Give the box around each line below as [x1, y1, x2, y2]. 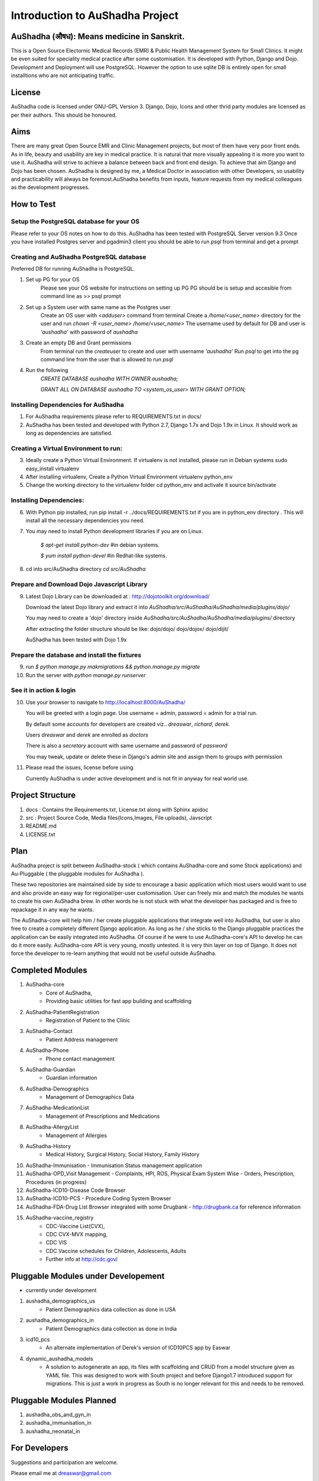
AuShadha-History [25, 1143, 71, 1150]
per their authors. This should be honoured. [11, 111, 117, 118]
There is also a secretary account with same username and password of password [25, 742, 227, 749]
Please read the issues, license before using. [25, 764, 135, 771]
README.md [25, 822, 57, 829]
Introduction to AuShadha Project [11, 9, 179, 22]
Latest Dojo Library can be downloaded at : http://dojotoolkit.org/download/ [25, 592, 210, 600]
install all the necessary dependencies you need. [25, 517, 145, 524]
